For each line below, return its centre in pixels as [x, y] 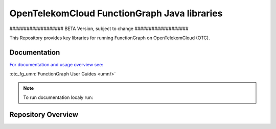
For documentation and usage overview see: [56, 64]
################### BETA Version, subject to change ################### [99, 29]
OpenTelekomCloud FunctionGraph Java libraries [116, 13]
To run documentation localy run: [58, 97]
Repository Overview [44, 114]
